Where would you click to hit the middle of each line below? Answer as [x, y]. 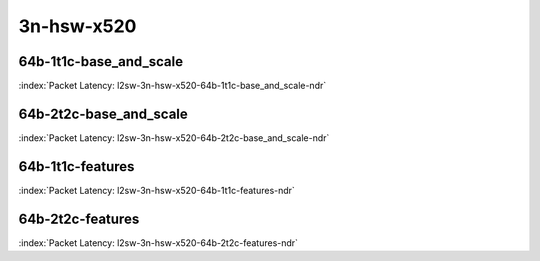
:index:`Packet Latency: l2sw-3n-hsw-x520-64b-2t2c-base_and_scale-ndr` [174, 137]
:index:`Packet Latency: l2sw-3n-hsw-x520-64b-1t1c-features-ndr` [156, 190]
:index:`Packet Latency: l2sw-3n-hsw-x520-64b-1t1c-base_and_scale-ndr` [172, 86]
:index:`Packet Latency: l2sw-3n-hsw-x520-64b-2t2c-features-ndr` [158, 242]
